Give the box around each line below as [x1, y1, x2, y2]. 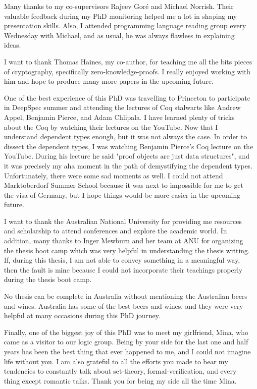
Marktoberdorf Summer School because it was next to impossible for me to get [4, 180, 244, 190]
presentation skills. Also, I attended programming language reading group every [4, 20, 246, 31]
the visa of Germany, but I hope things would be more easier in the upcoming [4, 189, 241, 200]
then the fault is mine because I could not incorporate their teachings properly [4, 264, 243, 275]
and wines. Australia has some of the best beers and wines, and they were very [4, 300, 243, 311]
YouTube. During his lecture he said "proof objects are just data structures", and [4, 151, 250, 161]
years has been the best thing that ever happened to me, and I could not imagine [4, 346, 251, 356]
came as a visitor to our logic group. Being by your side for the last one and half [4, 336, 249, 347]
